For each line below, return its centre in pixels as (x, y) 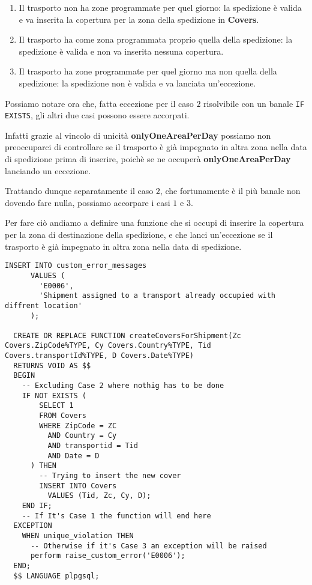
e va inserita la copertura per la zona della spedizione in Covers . (139, 19)
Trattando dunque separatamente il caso (79, 191)
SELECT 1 (56, 406)
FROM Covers (63, 416)
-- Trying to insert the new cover (110, 476)
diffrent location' (43, 305)
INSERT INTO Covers (78, 486)
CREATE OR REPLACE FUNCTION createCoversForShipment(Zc (127, 335)
